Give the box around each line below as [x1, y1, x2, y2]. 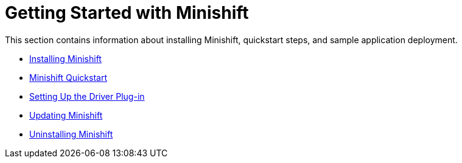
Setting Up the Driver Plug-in [29, 91, 145, 102]
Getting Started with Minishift [5, 2, 249, 23]
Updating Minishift [29, 109, 103, 120]
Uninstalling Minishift [29, 128, 113, 139]
